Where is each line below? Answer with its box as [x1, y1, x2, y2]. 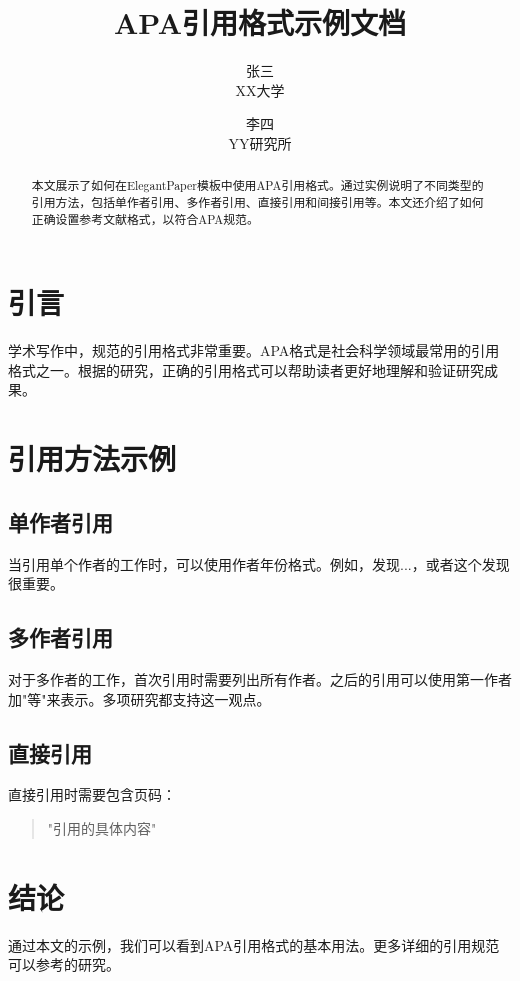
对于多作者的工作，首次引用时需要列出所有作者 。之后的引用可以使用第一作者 [8, 668, 512, 689]
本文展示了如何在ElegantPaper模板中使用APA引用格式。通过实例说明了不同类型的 [31, 177, 484, 194]
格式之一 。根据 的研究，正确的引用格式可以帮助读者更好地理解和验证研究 [8, 359, 484, 380]
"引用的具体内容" [47, 817, 157, 838]
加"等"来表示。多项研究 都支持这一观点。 [8, 688, 271, 709]
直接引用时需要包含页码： [8, 784, 176, 805]
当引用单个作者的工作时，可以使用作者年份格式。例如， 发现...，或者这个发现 [8, 553, 510, 574]
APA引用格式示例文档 [114, 2, 406, 43]
